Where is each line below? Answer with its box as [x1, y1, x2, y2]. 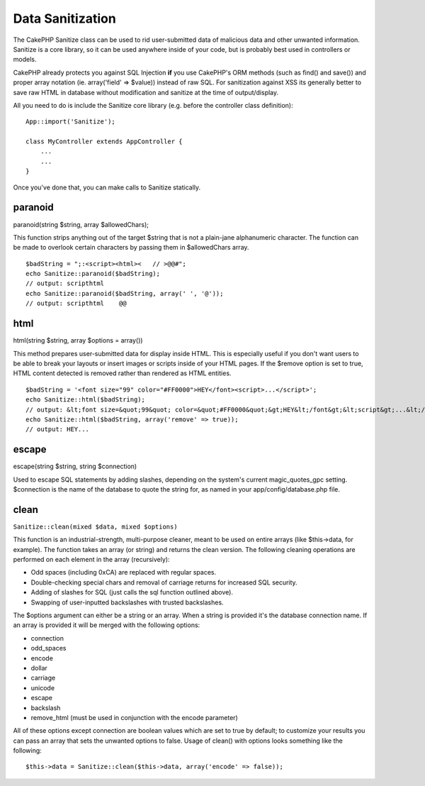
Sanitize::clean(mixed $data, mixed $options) [13, 522, 178, 531]
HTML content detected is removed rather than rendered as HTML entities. [13, 369, 232, 377]
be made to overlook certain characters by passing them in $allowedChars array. [13, 243, 249, 252]
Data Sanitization [13, 11, 116, 26]
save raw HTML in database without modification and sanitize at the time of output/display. [13, 88, 279, 96]
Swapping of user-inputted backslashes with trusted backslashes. [30, 598, 224, 607]
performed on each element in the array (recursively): [13, 555, 170, 564]
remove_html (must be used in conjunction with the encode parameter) [30, 713, 239, 721]
